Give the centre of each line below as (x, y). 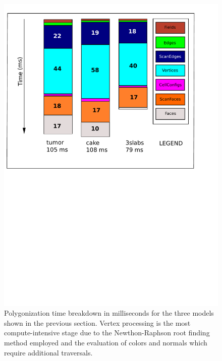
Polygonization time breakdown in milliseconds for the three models (109, 313)
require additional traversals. (48, 352)
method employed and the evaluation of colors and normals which (106, 343)
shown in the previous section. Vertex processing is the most (97, 322)
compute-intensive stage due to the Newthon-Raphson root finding (107, 333)
